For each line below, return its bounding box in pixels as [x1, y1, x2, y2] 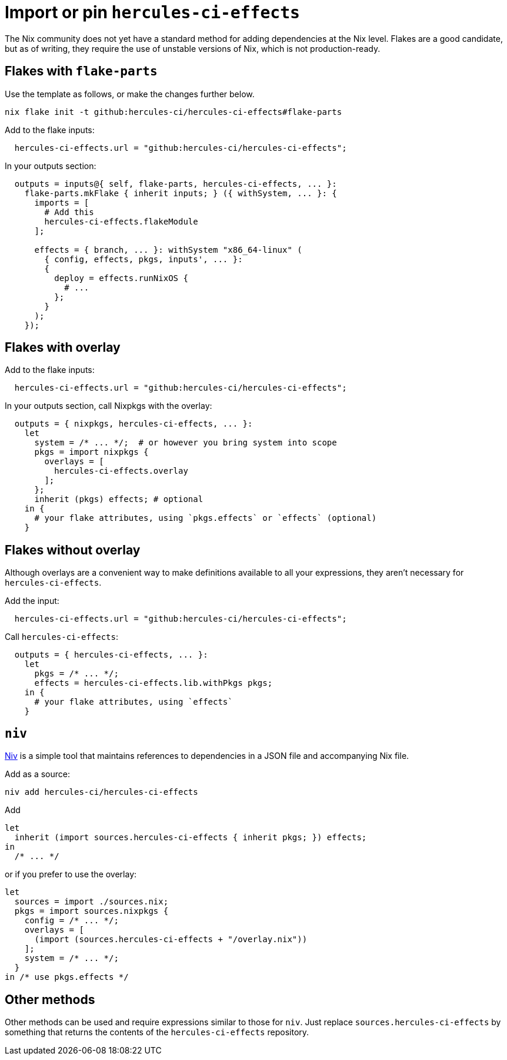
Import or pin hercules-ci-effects [5, 2, 300, 22]
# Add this [44, 207, 94, 217]
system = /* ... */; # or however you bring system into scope [34, 438, 337, 448]
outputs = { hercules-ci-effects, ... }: [14, 650, 208, 660]
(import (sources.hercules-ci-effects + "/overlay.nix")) [34, 934, 308, 945]
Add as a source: [5, 769, 71, 780]
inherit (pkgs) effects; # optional [34, 494, 204, 504]
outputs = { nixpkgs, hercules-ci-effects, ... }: [14, 419, 253, 429]
